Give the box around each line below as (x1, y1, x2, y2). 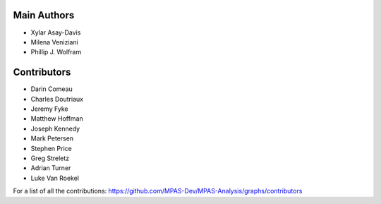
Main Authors (13, 9, 75, 21)
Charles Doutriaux (30, 95, 84, 103)
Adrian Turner (30, 164, 71, 172)
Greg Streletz (30, 154, 70, 162)
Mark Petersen (30, 134, 74, 143)
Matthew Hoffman (30, 114, 84, 123)
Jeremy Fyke (30, 104, 68, 113)
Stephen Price (30, 144, 72, 152)
